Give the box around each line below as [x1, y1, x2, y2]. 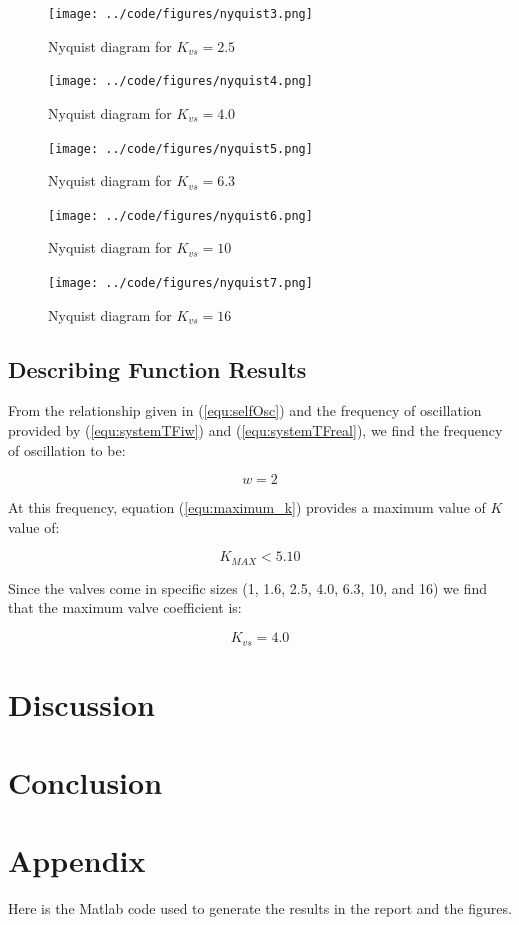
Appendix [8, 840, 146, 881]
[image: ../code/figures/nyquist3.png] [48, 7, 313, 21]
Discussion [8, 683, 155, 724]
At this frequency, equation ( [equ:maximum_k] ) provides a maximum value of [8, 497, 486, 518]
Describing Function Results [8, 353, 307, 384]
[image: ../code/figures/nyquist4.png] [48, 74, 313, 89]
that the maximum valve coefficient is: [8, 597, 242, 618]
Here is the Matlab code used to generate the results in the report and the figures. [8, 898, 512, 919]
